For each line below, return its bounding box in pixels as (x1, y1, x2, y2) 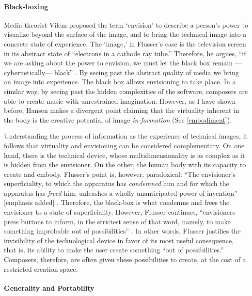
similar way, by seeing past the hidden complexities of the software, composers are (4, 86, 248, 96)
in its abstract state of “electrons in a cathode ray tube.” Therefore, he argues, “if (4, 48, 246, 58)
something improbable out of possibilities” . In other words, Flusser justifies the (4, 226, 241, 236)
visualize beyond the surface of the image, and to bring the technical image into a (4, 29, 247, 39)
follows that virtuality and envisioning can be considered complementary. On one (4, 140, 245, 150)
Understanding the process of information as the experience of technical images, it (4, 131, 248, 141)
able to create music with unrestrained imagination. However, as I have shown (4, 95, 236, 106)
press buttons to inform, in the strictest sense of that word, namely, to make (4, 216, 231, 226)
